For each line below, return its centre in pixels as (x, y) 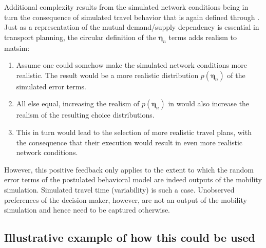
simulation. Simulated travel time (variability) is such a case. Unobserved (119, 189)
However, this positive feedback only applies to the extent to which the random (129, 169)
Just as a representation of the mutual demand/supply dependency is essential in (132, 27)
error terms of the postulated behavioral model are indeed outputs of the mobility (133, 179)
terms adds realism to (203, 37)
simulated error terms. (51, 86)
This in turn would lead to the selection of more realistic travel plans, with (134, 132)
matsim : (17, 47)
